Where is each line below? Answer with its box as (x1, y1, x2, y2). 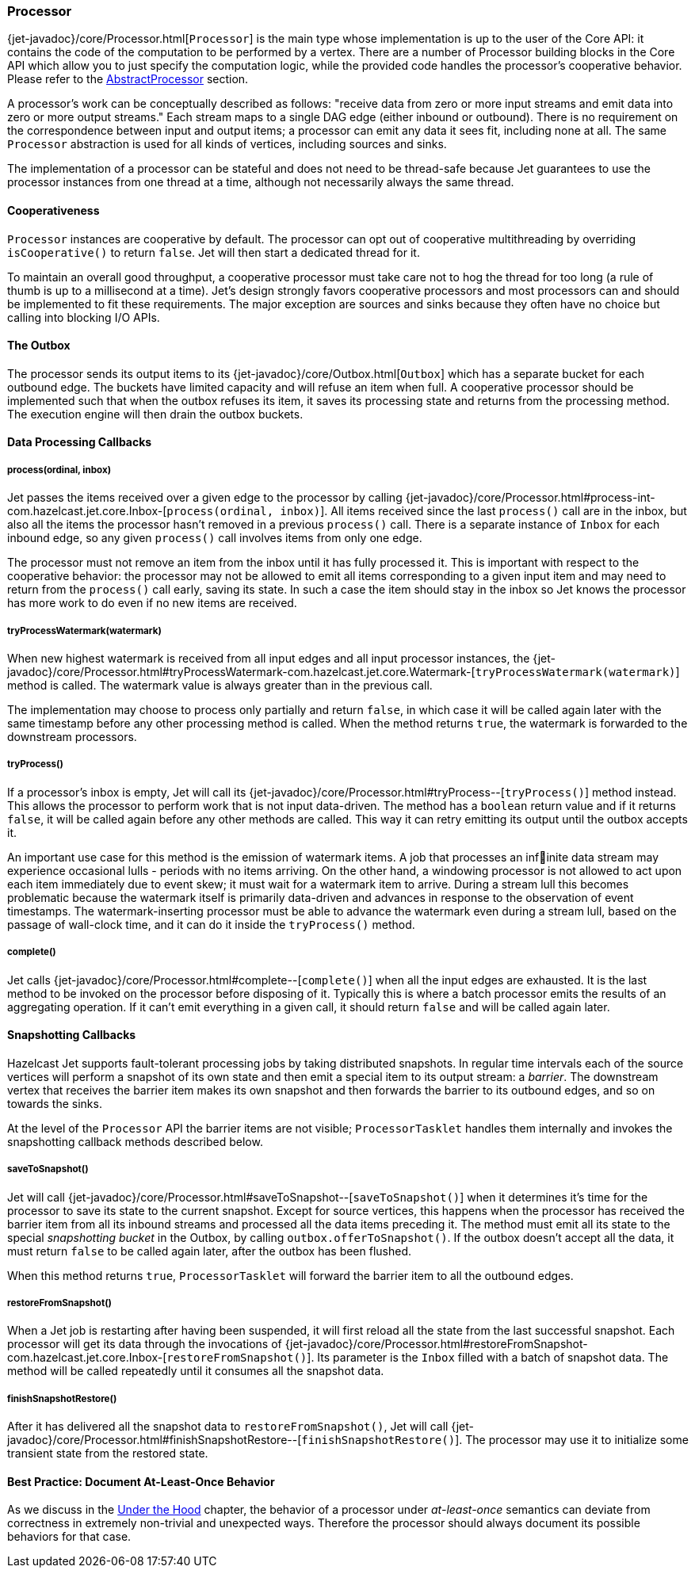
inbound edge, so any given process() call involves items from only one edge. (7, 531, 422, 545)
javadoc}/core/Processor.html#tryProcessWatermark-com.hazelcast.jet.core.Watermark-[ (7, 664, 475, 678)
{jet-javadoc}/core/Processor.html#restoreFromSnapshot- (284, 1337, 588, 1351)
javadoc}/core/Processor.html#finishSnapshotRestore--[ (7, 1433, 302, 1447)
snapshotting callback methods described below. (7, 1134, 263, 1148)
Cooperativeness (7, 203, 100, 217)
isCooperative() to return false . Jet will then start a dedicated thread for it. (7, 245, 420, 259)
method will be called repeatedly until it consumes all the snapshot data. (7, 1364, 384, 1378)
